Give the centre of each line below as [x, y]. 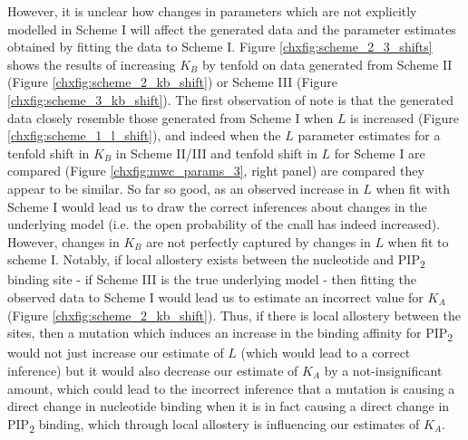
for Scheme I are [380, 153]
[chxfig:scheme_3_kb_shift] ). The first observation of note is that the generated [231, 99]
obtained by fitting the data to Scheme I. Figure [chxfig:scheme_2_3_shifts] [220, 47]
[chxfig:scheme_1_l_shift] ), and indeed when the [144, 135]
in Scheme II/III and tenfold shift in [216, 153]
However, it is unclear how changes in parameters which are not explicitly [212, 11]
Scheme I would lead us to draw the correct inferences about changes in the [217, 206]
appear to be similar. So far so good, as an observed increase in [183, 188]
